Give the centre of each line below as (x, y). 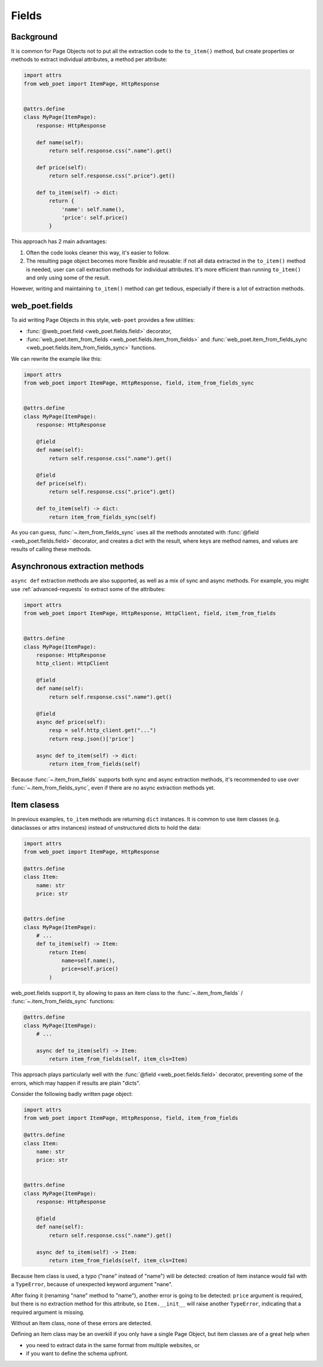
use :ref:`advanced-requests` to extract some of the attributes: (88, 589)
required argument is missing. (48, 1312)
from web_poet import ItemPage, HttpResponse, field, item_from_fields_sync (139, 383)
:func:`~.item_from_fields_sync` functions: (63, 1001)
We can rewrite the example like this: (56, 358)
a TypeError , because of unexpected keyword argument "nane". (92, 1284)
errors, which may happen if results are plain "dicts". (76, 1083)
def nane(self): (60, 1227)
